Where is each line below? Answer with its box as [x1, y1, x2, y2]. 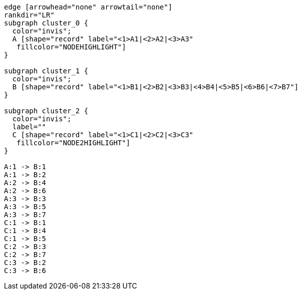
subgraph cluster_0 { [4, 19, 88, 27]
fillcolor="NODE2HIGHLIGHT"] [16, 139, 130, 147]
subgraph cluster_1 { [4, 67, 88, 75]
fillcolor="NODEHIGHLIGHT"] [16, 43, 126, 51]
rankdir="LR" [4, 11, 55, 19]
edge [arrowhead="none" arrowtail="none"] [4, 3, 173, 11]
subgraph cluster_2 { [4, 107, 88, 115]
